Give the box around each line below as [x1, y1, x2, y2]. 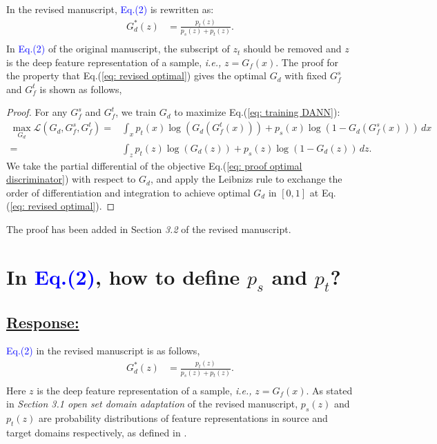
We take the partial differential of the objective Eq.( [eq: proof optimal [6, 158, 302, 172]
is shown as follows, [39, 81, 122, 96]
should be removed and [243, 41, 342, 56]
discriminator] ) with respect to [6, 172, 136, 186]
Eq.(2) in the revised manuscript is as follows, [6, 343, 200, 358]
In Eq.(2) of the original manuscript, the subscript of [6, 41, 230, 56]
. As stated [306, 383, 353, 397]
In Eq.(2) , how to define [6, 262, 240, 290]
